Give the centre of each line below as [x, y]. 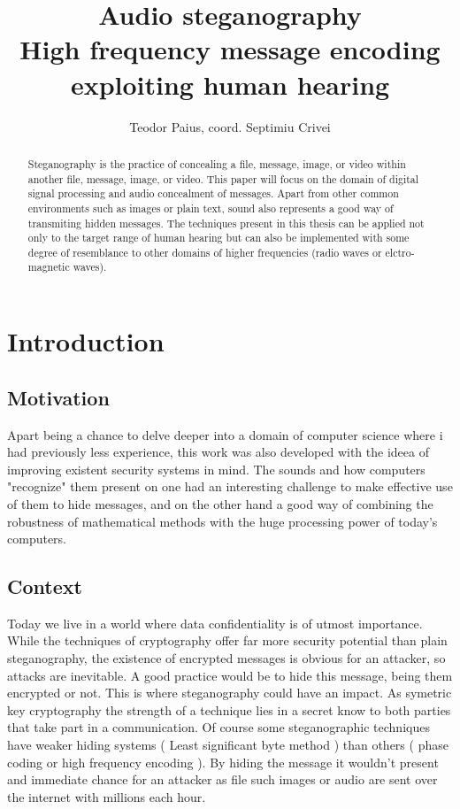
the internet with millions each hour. [107, 796]
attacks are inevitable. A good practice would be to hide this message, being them [230, 675]
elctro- [400, 252]
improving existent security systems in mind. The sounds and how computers [216, 469]
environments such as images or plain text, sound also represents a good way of [211, 208]
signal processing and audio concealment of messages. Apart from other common [213, 193]
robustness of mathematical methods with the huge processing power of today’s [222, 521]
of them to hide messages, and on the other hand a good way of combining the [220, 503]
